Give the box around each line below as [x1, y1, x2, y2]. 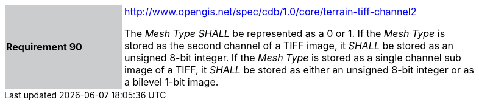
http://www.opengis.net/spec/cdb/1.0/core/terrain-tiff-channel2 [124, 5, 417, 18]
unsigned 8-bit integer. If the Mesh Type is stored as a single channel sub [124, 52, 461, 64]
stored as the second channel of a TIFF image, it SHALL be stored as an [124, 39, 453, 52]
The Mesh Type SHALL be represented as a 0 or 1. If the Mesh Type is [124, 27, 445, 39]
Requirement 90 [6, 41, 82, 53]
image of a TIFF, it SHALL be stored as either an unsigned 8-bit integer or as [124, 64, 474, 76]
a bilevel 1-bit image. [124, 76, 219, 88]
